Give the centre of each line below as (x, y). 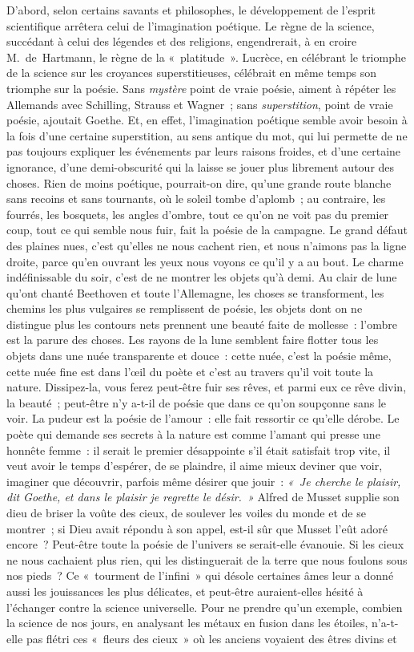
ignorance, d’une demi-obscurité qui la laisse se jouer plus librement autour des (201, 166)
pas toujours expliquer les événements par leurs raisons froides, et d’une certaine (204, 151)
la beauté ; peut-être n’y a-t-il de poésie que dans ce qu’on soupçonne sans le (197, 402)
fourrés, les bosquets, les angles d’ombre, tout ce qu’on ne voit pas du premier (198, 214)
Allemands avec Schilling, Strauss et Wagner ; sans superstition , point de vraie (200, 104)
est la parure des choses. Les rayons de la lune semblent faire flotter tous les (193, 340)
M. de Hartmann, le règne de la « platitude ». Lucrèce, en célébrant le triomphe (206, 57)
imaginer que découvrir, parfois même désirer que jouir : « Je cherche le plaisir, (204, 481)
